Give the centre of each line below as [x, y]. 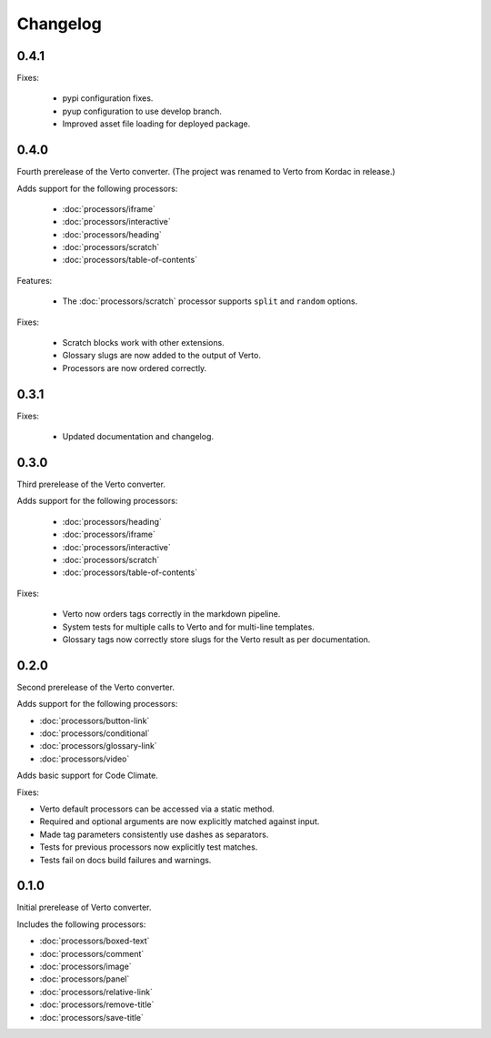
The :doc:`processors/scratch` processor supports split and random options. [210, 301]
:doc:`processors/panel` [85, 979]
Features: [35, 280]
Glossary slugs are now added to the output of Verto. [161, 356]
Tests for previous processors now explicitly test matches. [149, 847]
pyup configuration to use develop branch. [142, 111]
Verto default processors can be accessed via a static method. [157, 809]
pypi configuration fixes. [108, 98]
